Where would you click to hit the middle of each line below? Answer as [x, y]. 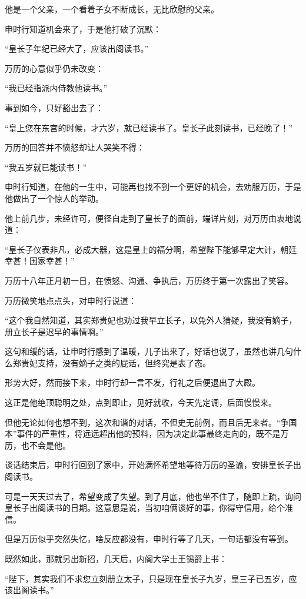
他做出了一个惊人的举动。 [54, 198]
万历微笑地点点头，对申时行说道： [71, 300]
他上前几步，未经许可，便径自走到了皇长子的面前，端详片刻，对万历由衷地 [149, 218]
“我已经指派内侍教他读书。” [56, 88]
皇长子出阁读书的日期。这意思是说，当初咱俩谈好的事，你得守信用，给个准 [149, 508]
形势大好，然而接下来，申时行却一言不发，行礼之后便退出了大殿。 [132, 382]
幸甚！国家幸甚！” [40, 261]
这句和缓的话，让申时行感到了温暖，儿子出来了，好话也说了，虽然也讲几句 [149, 351]
